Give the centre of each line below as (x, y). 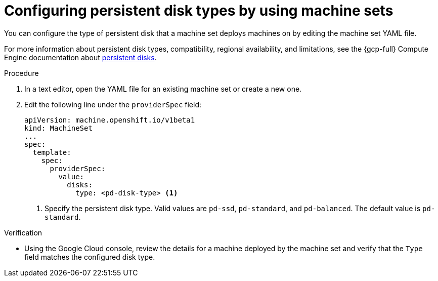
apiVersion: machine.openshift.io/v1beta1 (110, 120)
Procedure (21, 73)
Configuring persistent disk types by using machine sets (199, 11)
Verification (23, 232)
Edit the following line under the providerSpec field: (113, 104)
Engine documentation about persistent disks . (80, 57)
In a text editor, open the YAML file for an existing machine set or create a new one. (163, 89)
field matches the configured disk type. (90, 257)
